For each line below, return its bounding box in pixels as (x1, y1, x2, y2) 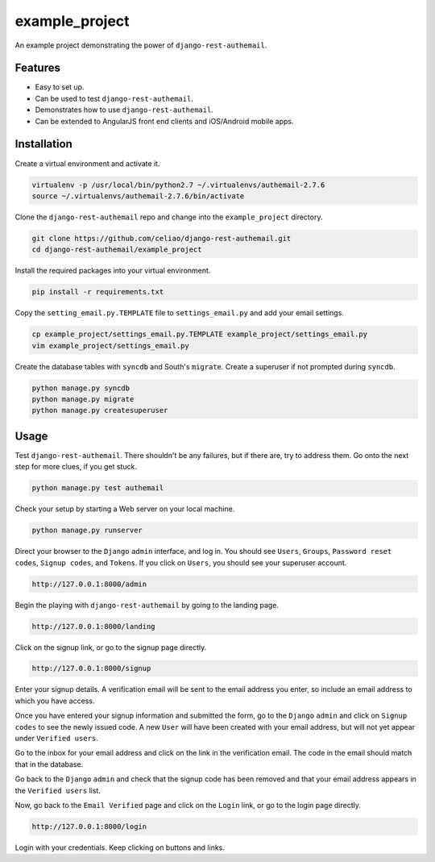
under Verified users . (14, 734, 98, 743)
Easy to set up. (35, 82, 85, 92)
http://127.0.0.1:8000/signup (31, 664, 151, 673)
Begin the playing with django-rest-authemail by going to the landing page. (14, 600, 280, 610)
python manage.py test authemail (31, 484, 164, 493)
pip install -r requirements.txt (31, 287, 164, 297)
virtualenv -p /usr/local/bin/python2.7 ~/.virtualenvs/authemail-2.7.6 (31, 180, 325, 189)
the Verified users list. (14, 785, 101, 795)
